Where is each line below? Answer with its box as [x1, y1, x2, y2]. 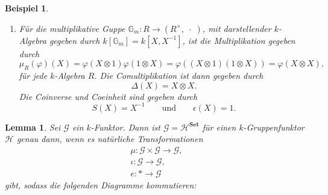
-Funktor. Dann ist [90, 120, 160, 133]
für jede [19, 69, 48, 81]
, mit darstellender [202, 22, 271, 34]
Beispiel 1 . [5, 2, 49, 14]
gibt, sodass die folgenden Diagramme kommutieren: [5, 178, 197, 191]
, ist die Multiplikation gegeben [182, 34, 295, 46]
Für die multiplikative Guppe [19, 22, 125, 34]
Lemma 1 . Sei [5, 120, 61, 133]
